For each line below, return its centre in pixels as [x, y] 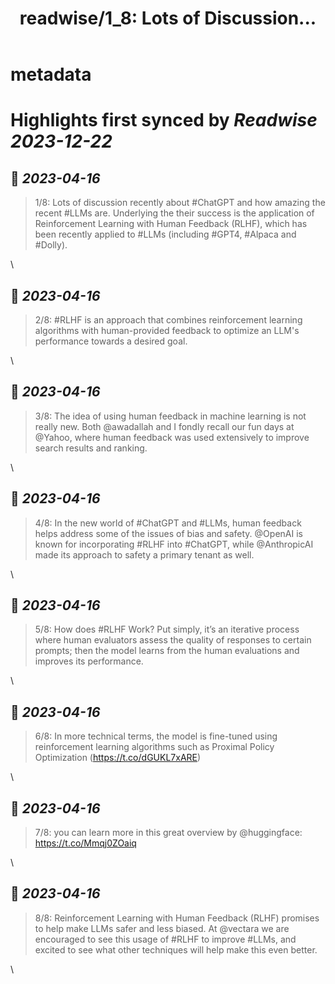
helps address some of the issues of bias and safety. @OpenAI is [168, 533]
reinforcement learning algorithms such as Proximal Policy [154, 747]
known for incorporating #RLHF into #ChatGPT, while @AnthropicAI [174, 544]
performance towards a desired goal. [111, 341]
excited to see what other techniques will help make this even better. [176, 949]
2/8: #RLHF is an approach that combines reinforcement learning [168, 320]
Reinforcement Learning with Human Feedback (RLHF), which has [171, 224]
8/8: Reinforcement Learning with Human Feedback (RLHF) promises [177, 918]
